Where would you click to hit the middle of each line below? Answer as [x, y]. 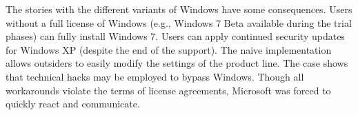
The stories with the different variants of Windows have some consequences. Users [179, 9]
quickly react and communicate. [73, 104]
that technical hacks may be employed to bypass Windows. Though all [155, 76]
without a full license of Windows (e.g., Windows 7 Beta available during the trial [179, 22]
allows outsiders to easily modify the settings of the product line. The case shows [177, 63]
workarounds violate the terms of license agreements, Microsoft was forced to [168, 90]
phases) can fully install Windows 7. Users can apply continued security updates [175, 36]
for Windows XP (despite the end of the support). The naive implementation [169, 49]
